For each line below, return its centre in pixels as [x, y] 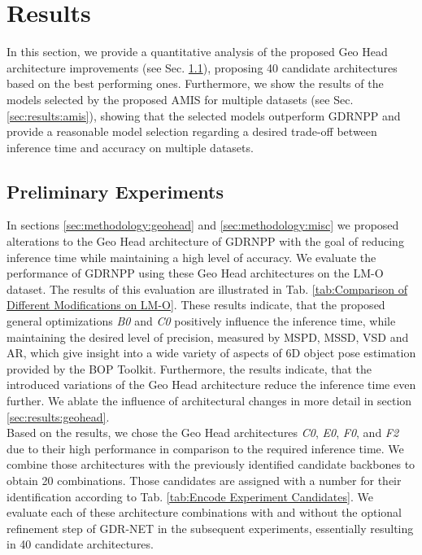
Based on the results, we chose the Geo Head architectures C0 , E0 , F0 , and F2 [203, 433]
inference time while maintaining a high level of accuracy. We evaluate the [191, 257]
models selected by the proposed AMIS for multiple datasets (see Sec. [180, 99]
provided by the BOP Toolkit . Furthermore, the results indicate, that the [189, 368]
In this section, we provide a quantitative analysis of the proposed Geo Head [197, 52]
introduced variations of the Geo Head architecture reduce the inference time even [211, 385]
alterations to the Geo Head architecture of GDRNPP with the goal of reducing [205, 241]
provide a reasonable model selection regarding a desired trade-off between [192, 131]
